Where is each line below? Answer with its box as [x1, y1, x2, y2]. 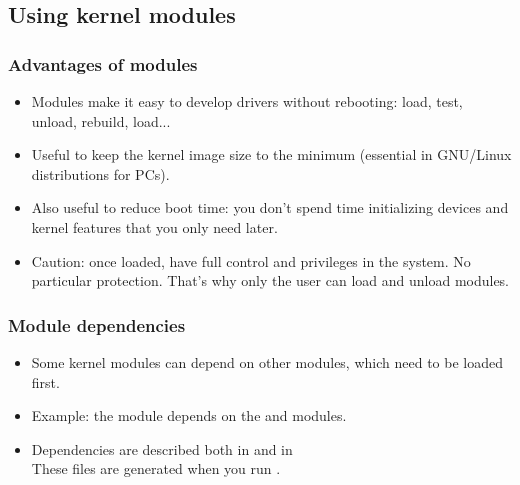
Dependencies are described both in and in [31, 438, 293, 459]
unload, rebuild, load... [31, 110, 171, 131]
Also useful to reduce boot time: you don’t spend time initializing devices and [31, 197, 509, 218]
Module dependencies [8, 312, 186, 337]
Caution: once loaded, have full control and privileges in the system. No [31, 250, 471, 271]
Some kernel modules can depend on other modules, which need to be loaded [31, 351, 503, 372]
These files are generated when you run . [31, 458, 281, 479]
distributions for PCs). [31, 163, 170, 184]
